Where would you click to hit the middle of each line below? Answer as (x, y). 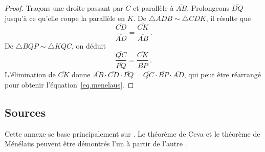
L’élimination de (30, 74)
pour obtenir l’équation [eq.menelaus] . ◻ (69, 85)
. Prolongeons (208, 8)
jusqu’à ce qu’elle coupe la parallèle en (65, 18)
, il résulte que (228, 18)
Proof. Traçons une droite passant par (64, 8)
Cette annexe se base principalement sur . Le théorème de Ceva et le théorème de (132, 133)
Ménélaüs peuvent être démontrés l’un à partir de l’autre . (96, 144)
